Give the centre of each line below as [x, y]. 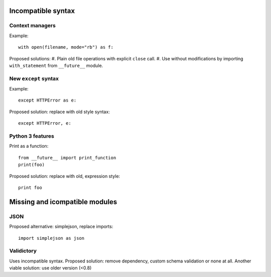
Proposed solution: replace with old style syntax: [59, 112]
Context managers [33, 26]
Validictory [23, 251]
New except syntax [34, 78]
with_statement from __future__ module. [56, 65]
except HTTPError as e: [47, 100]
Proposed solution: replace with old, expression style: [65, 176]
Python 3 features [32, 136]
